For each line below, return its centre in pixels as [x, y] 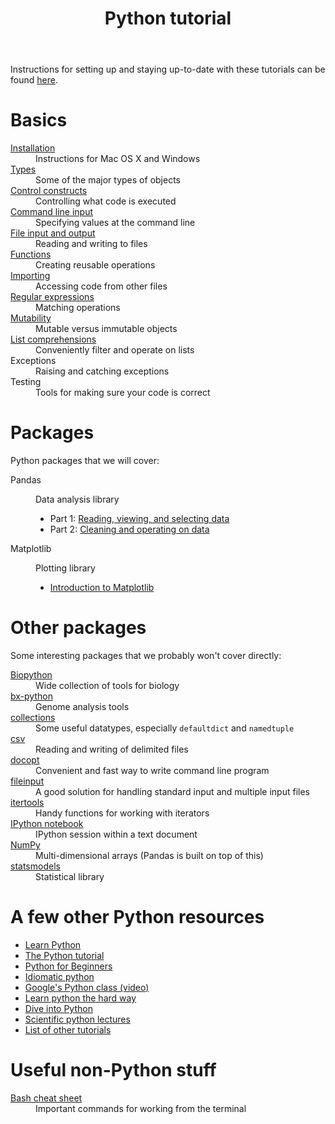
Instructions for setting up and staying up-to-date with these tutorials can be [168, 69]
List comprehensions [53, 339]
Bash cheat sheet [46, 1098]
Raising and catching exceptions [102, 371]
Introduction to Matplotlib [102, 588]
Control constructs [49, 191]
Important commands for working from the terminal [141, 1108]
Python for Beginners [68, 966]
